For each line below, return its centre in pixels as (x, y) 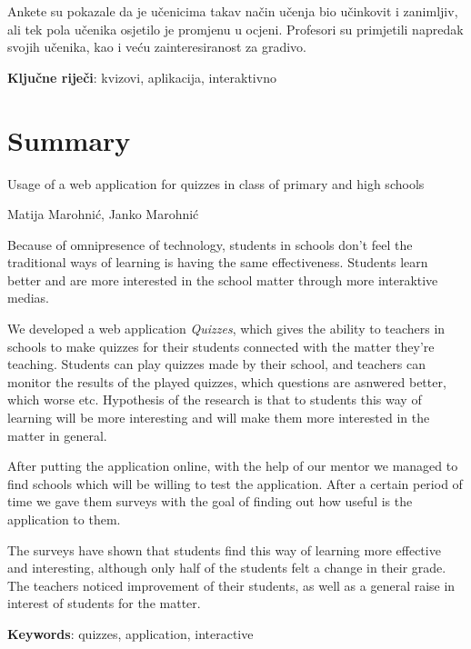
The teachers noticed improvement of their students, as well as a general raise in (231, 585)
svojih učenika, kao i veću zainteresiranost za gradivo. (157, 47)
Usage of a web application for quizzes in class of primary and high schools (216, 183)
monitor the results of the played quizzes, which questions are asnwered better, (227, 381)
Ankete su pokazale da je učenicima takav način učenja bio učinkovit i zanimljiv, (233, 11)
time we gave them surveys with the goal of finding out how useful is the (210, 501)
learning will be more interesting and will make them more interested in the (219, 418)
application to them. (64, 519)
